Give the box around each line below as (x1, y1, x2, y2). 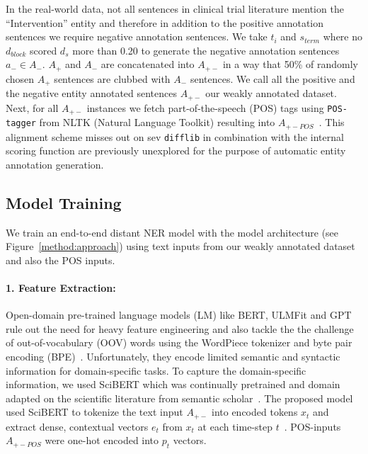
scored (29, 42, 57, 57)
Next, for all (6, 100, 59, 115)
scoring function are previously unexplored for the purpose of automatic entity (6, 143, 346, 158)
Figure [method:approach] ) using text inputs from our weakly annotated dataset (6, 239, 355, 254)
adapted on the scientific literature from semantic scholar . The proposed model (6, 390, 353, 405)
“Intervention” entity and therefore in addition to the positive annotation (6, 15, 324, 30)
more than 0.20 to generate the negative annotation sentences (72, 42, 340, 57)
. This (318, 115, 345, 130)
